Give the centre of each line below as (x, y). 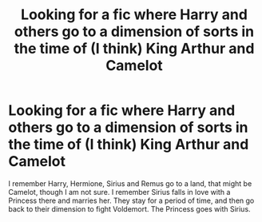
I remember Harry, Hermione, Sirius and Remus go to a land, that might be (130, 183)
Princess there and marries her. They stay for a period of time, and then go (131, 200)
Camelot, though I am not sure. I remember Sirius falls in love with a (119, 192)
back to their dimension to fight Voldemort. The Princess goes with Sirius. (129, 208)
